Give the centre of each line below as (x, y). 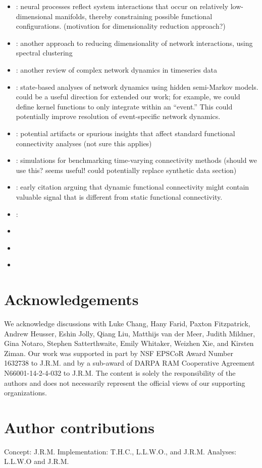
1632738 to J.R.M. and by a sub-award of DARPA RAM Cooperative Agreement (129, 363)
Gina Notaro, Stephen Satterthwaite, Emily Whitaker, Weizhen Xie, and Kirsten (129, 343)
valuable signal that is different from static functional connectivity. (119, 196)
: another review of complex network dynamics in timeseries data (116, 69)
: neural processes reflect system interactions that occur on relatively (122, 6)
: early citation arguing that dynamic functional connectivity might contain (133, 187)
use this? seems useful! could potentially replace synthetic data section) (126, 170)
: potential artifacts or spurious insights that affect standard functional (125, 133)
